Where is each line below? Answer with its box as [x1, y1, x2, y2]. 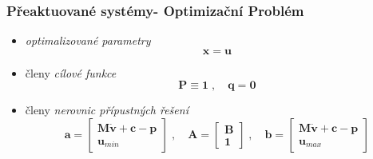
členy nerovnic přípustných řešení [25, 101, 188, 118]
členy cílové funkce [25, 64, 117, 81]
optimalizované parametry [25, 32, 151, 49]
